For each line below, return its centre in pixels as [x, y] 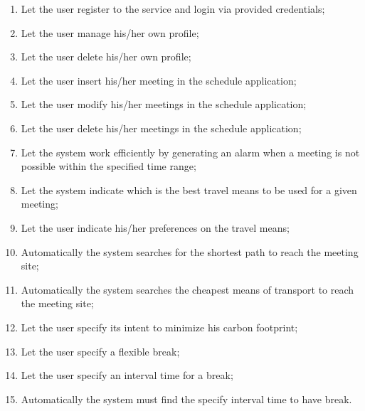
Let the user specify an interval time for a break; [127, 375]
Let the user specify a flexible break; [100, 351]
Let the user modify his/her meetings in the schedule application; [164, 104]
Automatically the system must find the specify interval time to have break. [186, 399]
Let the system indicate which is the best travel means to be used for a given [189, 190]
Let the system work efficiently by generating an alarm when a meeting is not [190, 152]
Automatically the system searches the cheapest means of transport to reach [187, 289]
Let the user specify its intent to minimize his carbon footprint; [159, 327]
